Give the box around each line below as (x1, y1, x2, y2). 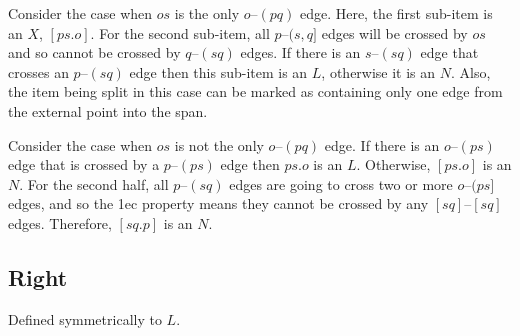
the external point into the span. (8, 100, 208, 121)
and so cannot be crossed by (8, 42, 181, 63)
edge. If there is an (324, 134, 440, 155)
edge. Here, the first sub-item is (299, 3, 493, 23)
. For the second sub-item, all (90, 22, 270, 43)
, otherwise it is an (321, 61, 436, 82)
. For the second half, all (19, 173, 169, 194)
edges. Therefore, (8, 212, 112, 233)
